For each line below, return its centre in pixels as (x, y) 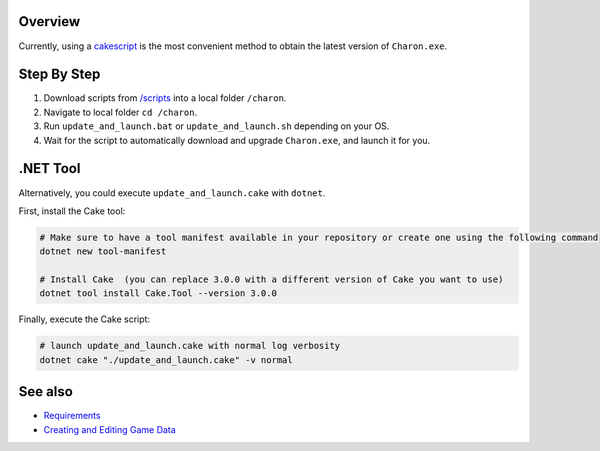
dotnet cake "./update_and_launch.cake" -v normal (166, 359)
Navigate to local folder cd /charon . (120, 112)
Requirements (72, 416)
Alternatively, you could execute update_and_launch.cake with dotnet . (172, 192)
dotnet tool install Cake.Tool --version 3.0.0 (158, 293)
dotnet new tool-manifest (103, 251)
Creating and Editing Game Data (110, 429)
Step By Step (59, 74)
